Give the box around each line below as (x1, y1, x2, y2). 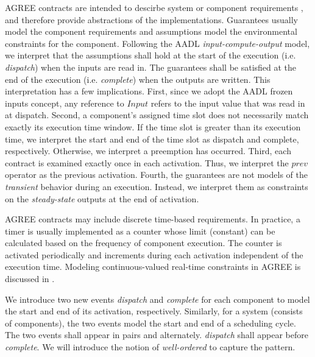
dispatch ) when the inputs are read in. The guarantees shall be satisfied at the (5, 60, 297, 73)
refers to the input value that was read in (150, 96, 305, 109)
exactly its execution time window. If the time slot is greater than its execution (5, 120, 301, 133)
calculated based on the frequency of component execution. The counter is (5, 236, 282, 249)
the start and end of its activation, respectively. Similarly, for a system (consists (5, 305, 303, 317)
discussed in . (5, 272, 55, 285)
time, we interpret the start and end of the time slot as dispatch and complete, (5, 132, 299, 145)
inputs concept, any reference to (5, 96, 124, 109)
